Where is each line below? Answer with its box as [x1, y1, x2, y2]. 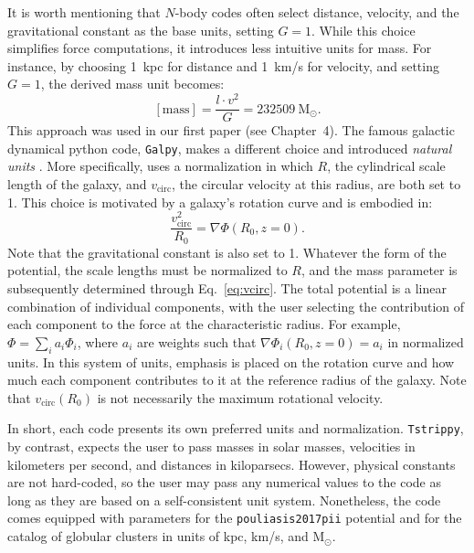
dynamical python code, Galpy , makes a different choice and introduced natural [7, 138, 452, 157]
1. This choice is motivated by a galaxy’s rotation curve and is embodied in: [7, 192, 433, 211]
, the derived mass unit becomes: [40, 74, 225, 93]
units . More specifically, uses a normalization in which [7, 156, 313, 175]
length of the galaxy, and [7, 174, 147, 193]
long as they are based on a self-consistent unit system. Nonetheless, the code [7, 490, 441, 509]
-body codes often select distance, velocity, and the [174, 3, 459, 21]
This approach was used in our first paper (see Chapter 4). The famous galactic [7, 121, 455, 140]
